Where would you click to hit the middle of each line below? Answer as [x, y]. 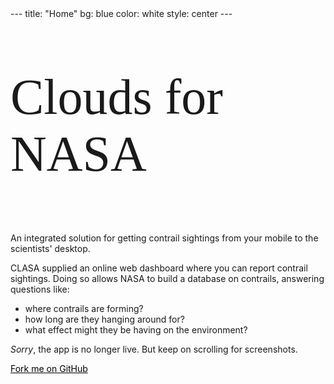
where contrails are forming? [84, 308]
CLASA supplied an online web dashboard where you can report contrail [159, 268]
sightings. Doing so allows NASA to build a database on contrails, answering [167, 278]
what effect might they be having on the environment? [136, 330]
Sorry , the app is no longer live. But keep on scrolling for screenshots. [154, 349]
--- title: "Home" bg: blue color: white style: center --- [121, 13]
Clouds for [116, 97]
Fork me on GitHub [49, 368]
